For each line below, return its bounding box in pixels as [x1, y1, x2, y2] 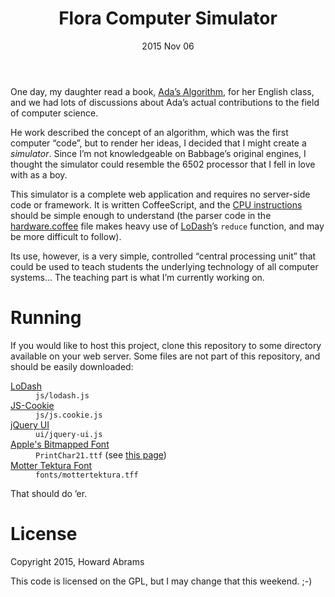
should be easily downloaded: [10, 360, 134, 372]
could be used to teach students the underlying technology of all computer [10, 260, 319, 272]
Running [10, 307, 82, 329]
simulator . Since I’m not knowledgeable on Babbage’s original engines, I [10, 147, 307, 159]
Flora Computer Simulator [58, 7, 278, 30]
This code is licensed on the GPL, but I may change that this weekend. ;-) [10, 575, 313, 587]
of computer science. [10, 107, 99, 119]
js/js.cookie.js [35, 410, 103, 420]
